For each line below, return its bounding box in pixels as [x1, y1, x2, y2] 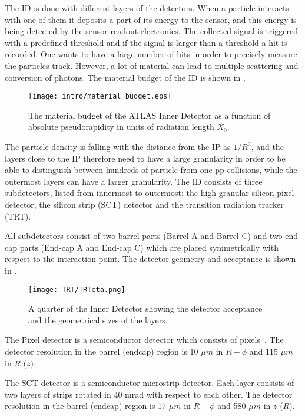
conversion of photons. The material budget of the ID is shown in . [5, 71, 246, 83]
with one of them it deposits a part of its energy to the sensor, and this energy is [5, 13, 297, 25]
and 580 [217, 399, 246, 412]
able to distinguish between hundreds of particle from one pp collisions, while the [5, 163, 297, 176]
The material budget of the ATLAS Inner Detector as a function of [28, 109, 271, 121]
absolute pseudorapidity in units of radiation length [28, 120, 214, 133]
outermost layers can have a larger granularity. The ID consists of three [5, 175, 263, 187]
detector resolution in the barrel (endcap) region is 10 [5, 345, 198, 357]
